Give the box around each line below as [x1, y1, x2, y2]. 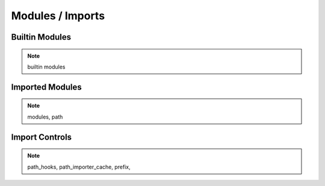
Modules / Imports [11, 9, 105, 22]
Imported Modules [11, 82, 82, 92]
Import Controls [11, 132, 72, 142]
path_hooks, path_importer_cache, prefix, [27, 163, 131, 170]
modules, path [27, 113, 63, 120]
